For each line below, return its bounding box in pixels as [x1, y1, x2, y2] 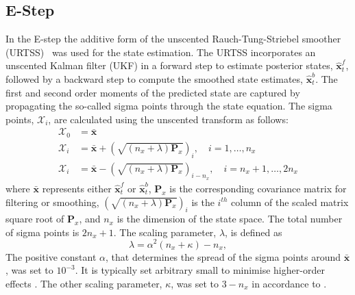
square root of [5, 211, 64, 226]
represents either [42, 181, 112, 195]
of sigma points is [5, 225, 79, 239]
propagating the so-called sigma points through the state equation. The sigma [5, 99, 332, 113]
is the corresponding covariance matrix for [169, 181, 347, 195]
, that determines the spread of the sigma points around [106, 249, 341, 264]
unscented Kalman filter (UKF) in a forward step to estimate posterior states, [5, 58, 333, 73]
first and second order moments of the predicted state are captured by [5, 85, 300, 99]
